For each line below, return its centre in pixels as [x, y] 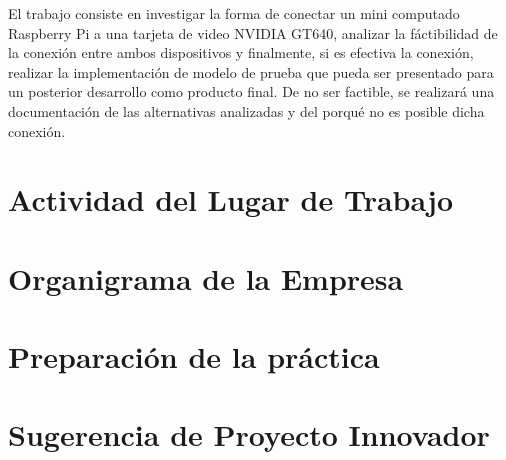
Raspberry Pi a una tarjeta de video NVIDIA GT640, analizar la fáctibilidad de [253, 32]
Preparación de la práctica [194, 356]
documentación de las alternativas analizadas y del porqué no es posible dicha [246, 110]
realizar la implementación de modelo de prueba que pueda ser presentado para [251, 71]
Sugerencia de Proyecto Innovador [249, 434]
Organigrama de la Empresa [206, 277]
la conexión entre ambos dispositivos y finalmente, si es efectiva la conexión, [241, 52]
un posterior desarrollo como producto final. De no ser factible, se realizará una [251, 91]
